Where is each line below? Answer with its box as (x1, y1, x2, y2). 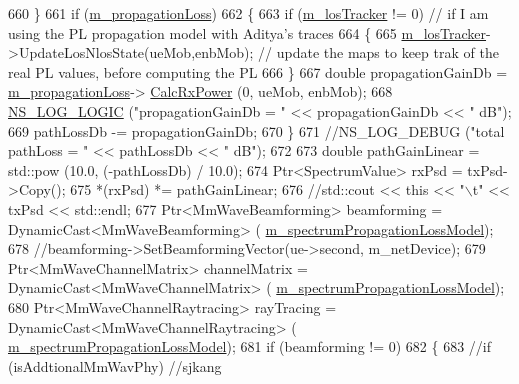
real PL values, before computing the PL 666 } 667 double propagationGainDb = (8, 61, 508, 82)
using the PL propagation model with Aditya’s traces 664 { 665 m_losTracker (8, 22, 487, 43)
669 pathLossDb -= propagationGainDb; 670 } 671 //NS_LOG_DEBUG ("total (8, 120, 505, 141)
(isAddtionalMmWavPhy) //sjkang (8, 355, 222, 376)
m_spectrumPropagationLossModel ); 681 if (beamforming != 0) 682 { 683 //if (8, 336, 492, 357)
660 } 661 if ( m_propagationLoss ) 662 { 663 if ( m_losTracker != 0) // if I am (8, 3, 489, 23)
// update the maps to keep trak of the (258, 42, 499, 63)
